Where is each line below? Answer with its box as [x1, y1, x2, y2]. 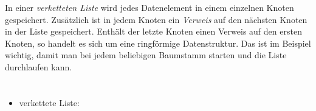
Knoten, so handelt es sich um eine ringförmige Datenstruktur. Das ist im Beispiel [5, 36, 311, 49]
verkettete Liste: [19, 96, 80, 109]
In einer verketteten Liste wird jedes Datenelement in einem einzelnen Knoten [5, 1, 294, 13]
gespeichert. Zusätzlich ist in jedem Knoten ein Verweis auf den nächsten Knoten [5, 13, 307, 25]
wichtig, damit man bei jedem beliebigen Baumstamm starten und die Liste [5, 49, 287, 61]
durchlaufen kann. [5, 60, 72, 73]
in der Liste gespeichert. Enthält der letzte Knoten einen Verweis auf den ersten [5, 25, 302, 38]
